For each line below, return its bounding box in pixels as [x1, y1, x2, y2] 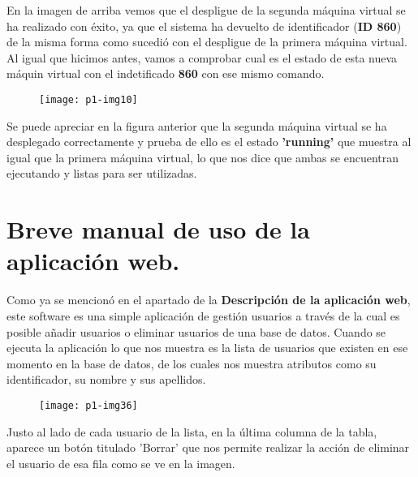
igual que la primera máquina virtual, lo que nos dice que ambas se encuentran [6, 148, 399, 165]
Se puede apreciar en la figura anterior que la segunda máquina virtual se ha [6, 117, 387, 134]
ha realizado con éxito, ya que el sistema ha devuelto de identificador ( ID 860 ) [6, 17, 402, 34]
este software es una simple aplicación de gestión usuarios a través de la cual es [6, 307, 400, 324]
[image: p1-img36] [39, 399, 138, 411]
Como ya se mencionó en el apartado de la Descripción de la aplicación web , [6, 291, 411, 308]
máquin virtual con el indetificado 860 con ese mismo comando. [6, 65, 325, 82]
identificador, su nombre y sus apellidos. [6, 371, 206, 388]
